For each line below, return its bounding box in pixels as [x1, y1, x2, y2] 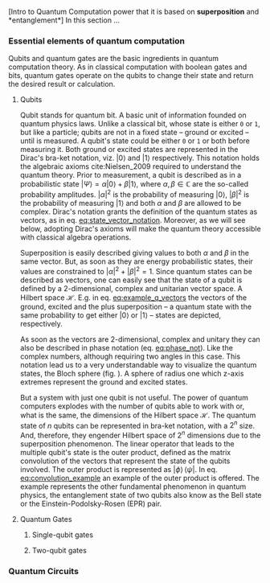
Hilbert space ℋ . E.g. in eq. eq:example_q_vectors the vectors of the [19, 293, 247, 302]
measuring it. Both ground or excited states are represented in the [19, 145, 239, 154]
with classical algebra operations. [19, 232, 132, 242]
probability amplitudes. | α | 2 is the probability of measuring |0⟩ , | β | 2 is [19, 188, 250, 199]
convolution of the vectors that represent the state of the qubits [19, 456, 231, 466]
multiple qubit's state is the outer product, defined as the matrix [19, 447, 231, 457]
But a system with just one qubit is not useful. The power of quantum [19, 392, 249, 402]
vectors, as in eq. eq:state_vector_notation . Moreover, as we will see [19, 215, 246, 224]
